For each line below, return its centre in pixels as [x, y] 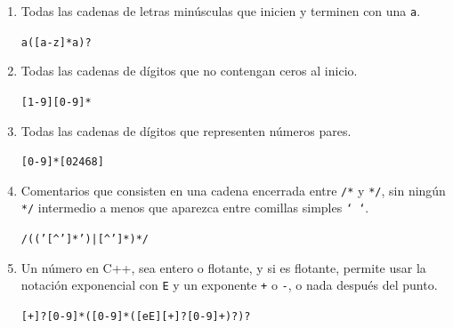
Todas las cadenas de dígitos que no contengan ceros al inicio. [189, 71]
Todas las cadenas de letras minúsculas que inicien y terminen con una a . [221, 11]
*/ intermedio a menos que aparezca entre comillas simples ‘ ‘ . [195, 208]
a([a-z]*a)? [56, 42]
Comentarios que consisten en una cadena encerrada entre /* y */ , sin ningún [233, 190]
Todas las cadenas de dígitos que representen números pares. [186, 130]
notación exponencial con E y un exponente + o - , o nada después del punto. [229, 285]
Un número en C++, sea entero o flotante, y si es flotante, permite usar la [223, 267]
